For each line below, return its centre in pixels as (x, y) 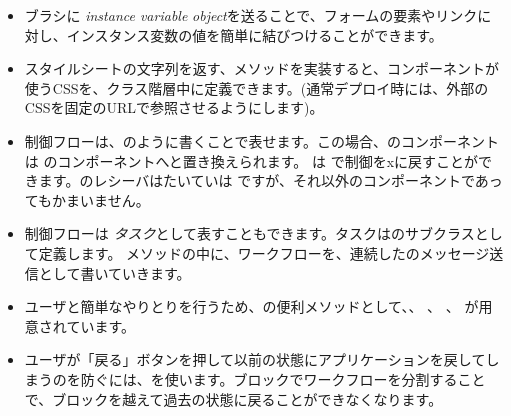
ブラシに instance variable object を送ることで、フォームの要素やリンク (251, 15)
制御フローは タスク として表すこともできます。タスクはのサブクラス (249, 233)
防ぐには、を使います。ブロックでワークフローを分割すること (283, 378)
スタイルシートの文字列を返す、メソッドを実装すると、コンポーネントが (262, 68)
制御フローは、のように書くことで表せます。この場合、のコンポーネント (261, 140)
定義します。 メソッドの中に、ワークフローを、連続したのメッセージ (264, 252)
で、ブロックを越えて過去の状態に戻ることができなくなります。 (233, 398)
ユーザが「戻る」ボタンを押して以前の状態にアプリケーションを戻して (255, 359)
